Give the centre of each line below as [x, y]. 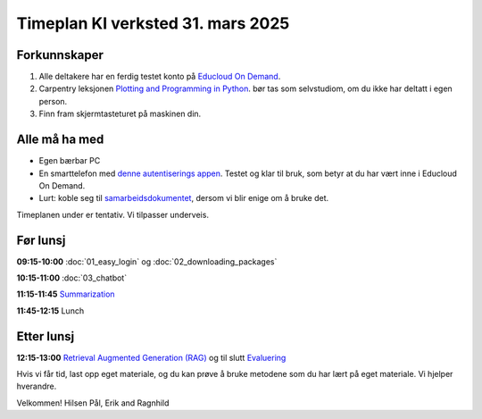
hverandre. [37, 386]
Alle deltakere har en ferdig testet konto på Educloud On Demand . [160, 77]
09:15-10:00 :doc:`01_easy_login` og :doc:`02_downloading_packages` [147, 261]
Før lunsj [41, 240]
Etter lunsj [46, 336]
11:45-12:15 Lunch [50, 310]
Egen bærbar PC [70, 161]
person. [53, 101]
